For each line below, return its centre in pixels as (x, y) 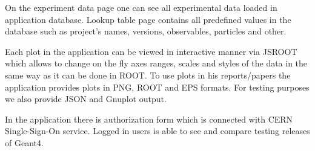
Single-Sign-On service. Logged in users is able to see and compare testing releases (157, 131)
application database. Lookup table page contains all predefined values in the (148, 19)
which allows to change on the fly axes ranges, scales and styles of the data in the (156, 63)
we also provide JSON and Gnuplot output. (86, 99)
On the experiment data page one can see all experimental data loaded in (141, 7)
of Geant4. (24, 142)
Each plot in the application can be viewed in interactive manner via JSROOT (151, 51)
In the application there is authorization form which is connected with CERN (149, 119)
